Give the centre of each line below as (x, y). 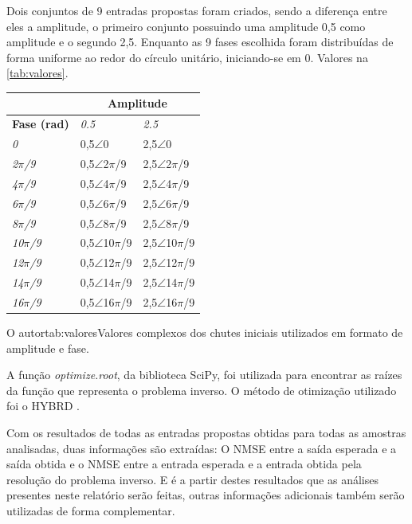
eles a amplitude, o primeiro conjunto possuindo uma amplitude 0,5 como (186, 26)
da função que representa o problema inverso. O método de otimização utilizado (202, 390)
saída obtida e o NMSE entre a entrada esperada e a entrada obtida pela (184, 464)
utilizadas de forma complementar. (91, 510)
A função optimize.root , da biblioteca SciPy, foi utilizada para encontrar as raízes (204, 375)
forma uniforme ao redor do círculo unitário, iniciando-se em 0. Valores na (187, 57)
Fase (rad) (41, 124)
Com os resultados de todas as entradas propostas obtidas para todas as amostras (206, 432)
